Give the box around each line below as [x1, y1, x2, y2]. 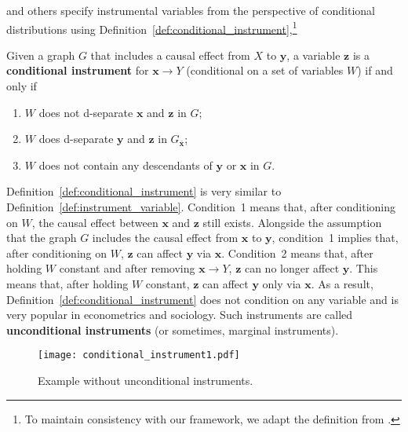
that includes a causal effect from [90, 46, 250, 63]
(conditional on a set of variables [186, 62, 344, 79]
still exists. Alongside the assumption [202, 214, 382, 230]
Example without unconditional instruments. [38, 372, 253, 388]
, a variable [286, 46, 341, 63]
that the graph [6, 229, 77, 246]
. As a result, [311, 275, 373, 291]
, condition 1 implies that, [271, 229, 399, 246]
